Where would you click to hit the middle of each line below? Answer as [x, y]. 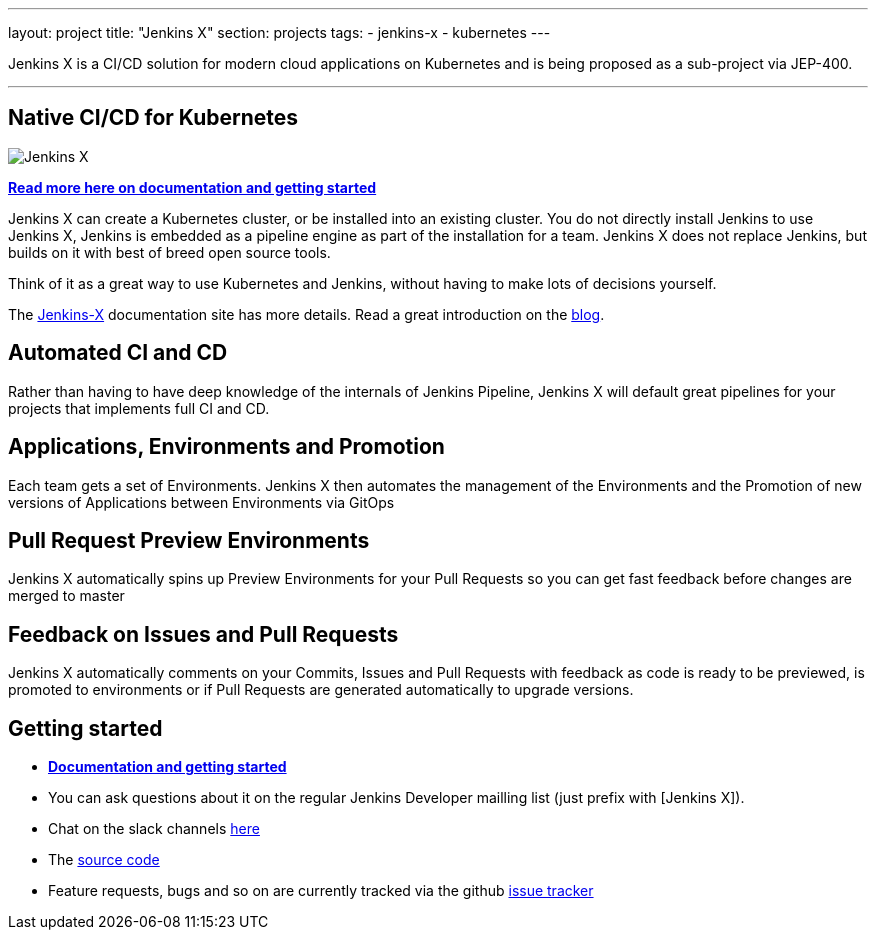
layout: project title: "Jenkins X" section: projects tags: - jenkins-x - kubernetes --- [279, 32]
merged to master [66, 596]
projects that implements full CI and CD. [139, 408]
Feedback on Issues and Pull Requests [203, 634]
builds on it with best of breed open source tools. [169, 252]
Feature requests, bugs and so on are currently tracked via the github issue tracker [321, 891]
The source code [104, 860]
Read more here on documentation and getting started [192, 187]
